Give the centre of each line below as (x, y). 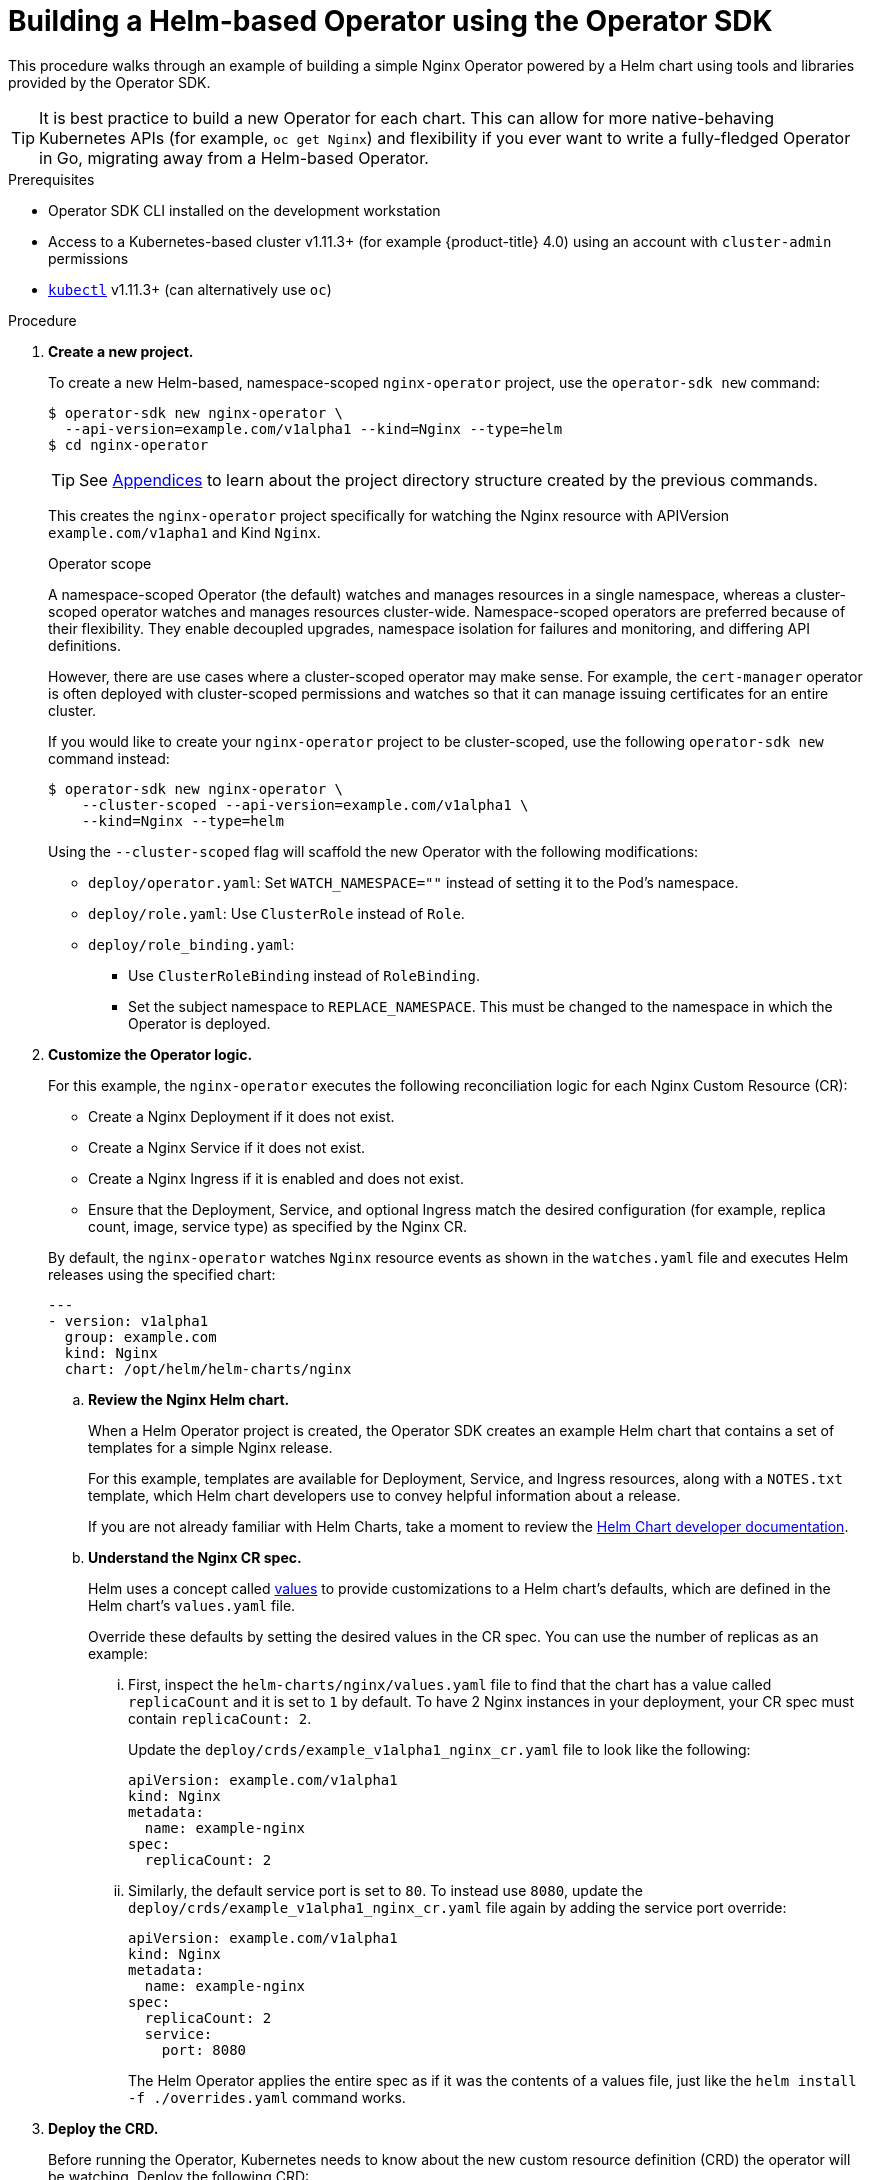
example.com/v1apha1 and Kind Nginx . (184, 532)
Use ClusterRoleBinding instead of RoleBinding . (304, 975)
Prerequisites (51, 179)
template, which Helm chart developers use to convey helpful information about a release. (384, 1495)
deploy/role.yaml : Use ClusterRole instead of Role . (276, 913)
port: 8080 (204, 2049)
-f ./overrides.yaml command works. (267, 2097)
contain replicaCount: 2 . (220, 1718)
